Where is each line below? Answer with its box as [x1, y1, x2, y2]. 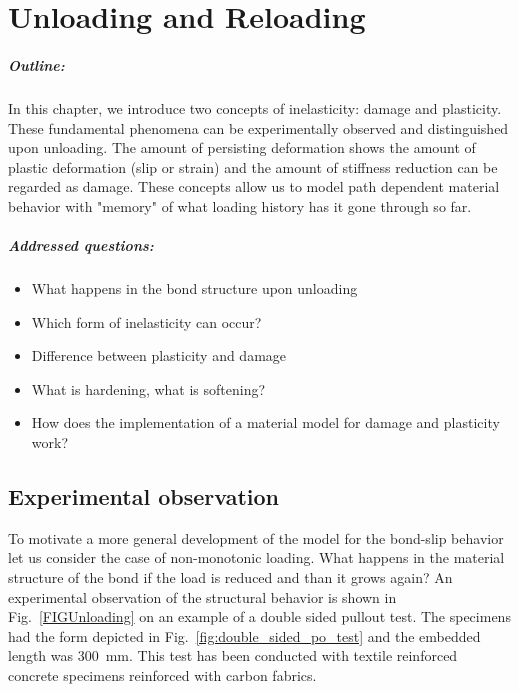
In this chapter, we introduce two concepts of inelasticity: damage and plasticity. [8, 97, 502, 118]
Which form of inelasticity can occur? [31, 311, 262, 332]
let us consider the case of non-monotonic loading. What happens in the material [8, 547, 505, 568]
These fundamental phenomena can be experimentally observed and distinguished [8, 117, 509, 138]
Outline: [8, 54, 65, 75]
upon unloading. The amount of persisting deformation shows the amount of [8, 137, 476, 158]
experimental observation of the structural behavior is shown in [8, 586, 397, 607]
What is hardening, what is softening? [31, 378, 266, 399]
